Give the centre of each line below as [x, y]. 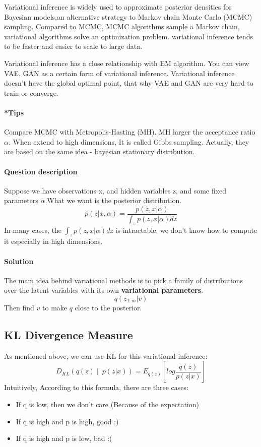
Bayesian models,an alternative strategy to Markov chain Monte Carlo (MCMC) [128, 16]
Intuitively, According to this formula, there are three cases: [96, 387]
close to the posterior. [108, 307]
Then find [19, 307]
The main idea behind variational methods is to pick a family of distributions [124, 280]
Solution [19, 261]
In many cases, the [33, 230]
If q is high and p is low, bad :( [64, 438]
